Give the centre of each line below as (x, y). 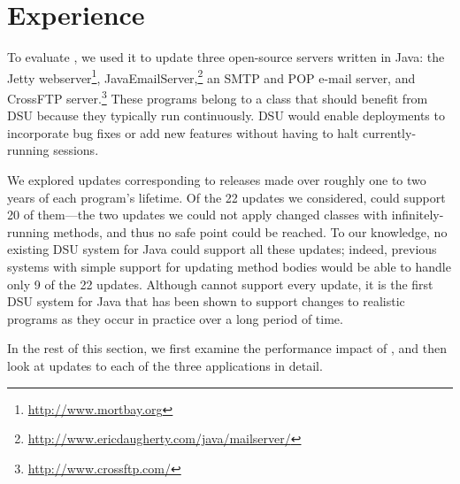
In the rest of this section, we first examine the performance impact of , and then (227, 348)
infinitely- (418, 215)
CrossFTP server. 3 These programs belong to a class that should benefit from (218, 96)
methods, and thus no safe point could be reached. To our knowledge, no (250, 231)
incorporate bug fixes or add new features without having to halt (183, 132)
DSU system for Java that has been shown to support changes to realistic (206, 301)
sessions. (76, 150)
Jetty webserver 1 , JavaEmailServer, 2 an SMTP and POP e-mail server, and (211, 76)
